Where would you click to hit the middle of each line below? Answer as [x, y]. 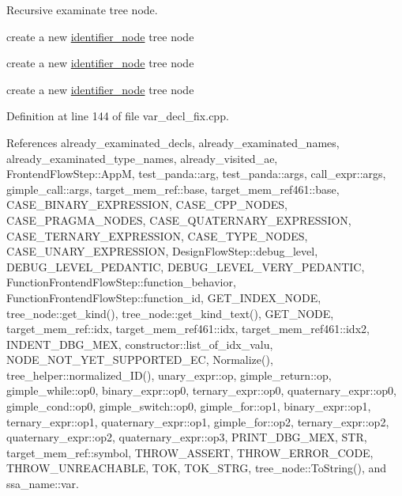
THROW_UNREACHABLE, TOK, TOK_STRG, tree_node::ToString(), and [197, 468]
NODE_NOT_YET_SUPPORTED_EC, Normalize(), [140, 360]
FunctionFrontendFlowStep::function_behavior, [121, 282]
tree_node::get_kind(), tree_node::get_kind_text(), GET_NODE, [170, 313]
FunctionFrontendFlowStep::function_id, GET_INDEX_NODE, [164, 297]
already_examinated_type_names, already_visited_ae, [142, 158]
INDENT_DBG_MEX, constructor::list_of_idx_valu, [140, 344]
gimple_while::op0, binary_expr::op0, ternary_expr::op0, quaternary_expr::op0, [201, 390]
